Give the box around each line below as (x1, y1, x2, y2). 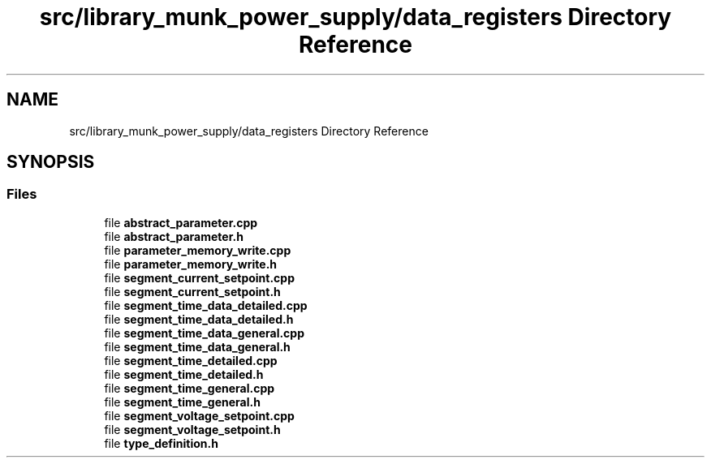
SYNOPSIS (6, 152, 95, 173)
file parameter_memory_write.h (104, 256, 278, 271)
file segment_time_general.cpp (104, 380, 275, 395)
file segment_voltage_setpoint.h (104, 422, 281, 436)
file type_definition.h (104, 436, 218, 450)
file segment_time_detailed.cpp (104, 353, 278, 367)
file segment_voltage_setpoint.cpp (104, 408, 295, 423)
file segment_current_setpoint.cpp (104, 270, 295, 285)
